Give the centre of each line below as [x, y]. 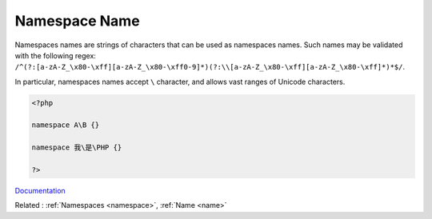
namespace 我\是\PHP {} [77, 147]
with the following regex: [55, 55]
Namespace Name [77, 21]
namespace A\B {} [66, 125]
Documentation [40, 191]
